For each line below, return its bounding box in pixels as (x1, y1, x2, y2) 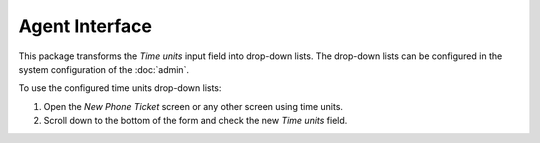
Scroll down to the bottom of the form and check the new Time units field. (43, 115, 348, 127)
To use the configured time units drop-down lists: (18, 82, 222, 94)
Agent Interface (18, 15, 152, 37)
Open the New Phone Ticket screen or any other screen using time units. (43, 100, 344, 112)
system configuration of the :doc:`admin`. (18, 63, 190, 75)
